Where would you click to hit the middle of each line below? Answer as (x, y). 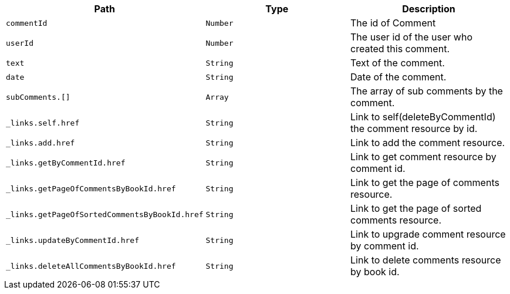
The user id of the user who (412, 37)
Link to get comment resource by (423, 157)
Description (429, 9)
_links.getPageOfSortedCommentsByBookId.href (105, 214)
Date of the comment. (398, 77)
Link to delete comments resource (426, 260)
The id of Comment (393, 23)
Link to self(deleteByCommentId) (423, 117)
